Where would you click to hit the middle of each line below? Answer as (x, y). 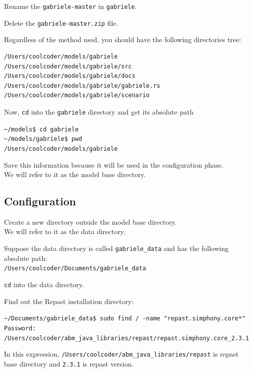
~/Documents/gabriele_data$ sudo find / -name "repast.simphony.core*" (125, 319)
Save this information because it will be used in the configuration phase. (114, 164)
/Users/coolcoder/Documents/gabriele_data (75, 269)
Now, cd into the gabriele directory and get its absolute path (99, 111)
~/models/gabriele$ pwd (43, 139)
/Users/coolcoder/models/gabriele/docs (70, 76)
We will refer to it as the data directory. (65, 231)
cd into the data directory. (44, 284)
